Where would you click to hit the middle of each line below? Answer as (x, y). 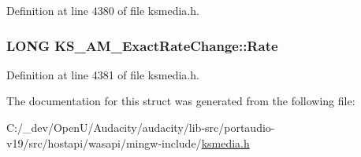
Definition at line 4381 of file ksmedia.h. (103, 74)
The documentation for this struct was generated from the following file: (181, 101)
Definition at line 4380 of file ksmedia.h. (103, 10)
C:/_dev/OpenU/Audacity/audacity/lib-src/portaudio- (141, 127)
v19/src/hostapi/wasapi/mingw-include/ (104, 142)
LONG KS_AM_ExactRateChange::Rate (142, 45)
